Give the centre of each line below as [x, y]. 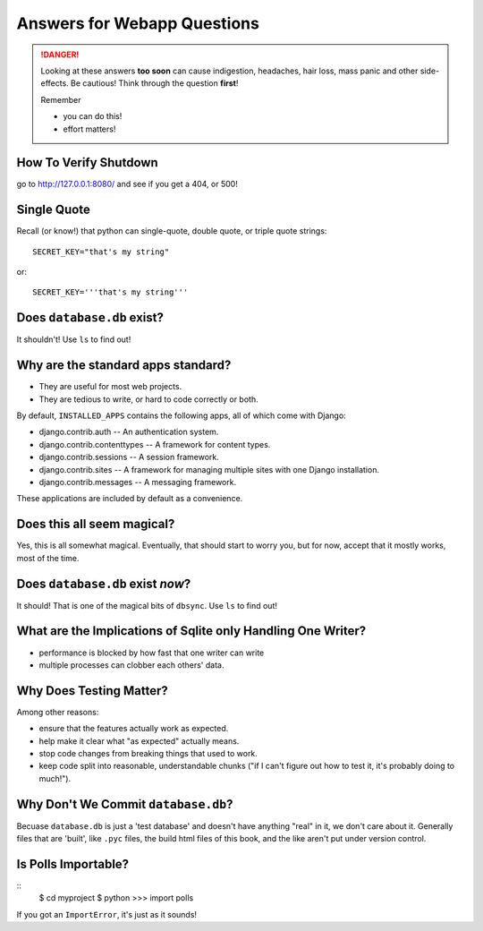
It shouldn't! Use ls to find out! [74, 339]
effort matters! [89, 129]
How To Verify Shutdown [87, 162]
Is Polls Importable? [73, 864]
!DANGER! [60, 55]
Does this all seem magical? [96, 524]
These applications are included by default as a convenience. [130, 499]
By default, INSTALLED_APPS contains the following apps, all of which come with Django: [181, 415]
